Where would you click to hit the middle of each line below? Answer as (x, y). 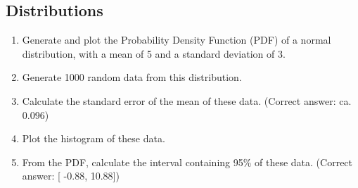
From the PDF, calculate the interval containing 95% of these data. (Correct (187, 162)
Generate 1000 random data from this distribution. (132, 77)
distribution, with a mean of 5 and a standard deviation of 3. (154, 53)
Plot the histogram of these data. (94, 138)
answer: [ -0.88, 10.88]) (71, 176)
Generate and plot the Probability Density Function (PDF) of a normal (177, 40)
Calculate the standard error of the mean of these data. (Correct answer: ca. (187, 100)
